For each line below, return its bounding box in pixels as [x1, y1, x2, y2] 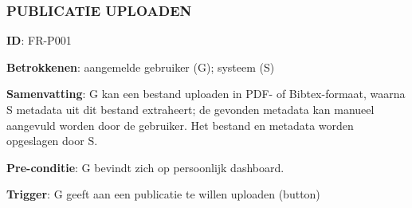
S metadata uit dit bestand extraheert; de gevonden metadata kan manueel [6, 101, 375, 117]
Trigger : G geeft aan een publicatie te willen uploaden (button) [6, 186, 320, 202]
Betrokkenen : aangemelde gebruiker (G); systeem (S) [6, 58, 275, 75]
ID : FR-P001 [6, 32, 72, 49]
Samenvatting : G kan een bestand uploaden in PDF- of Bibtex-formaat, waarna [6, 85, 406, 102]
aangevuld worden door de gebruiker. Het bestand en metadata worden [6, 116, 354, 133]
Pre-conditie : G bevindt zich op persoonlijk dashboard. [6, 159, 284, 175]
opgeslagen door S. [6, 132, 98, 149]
